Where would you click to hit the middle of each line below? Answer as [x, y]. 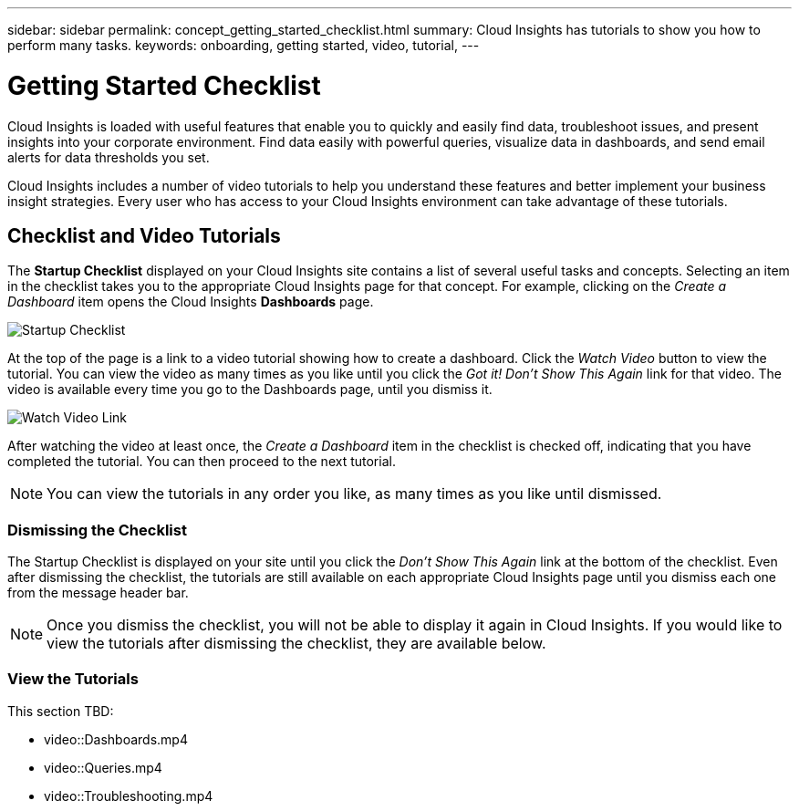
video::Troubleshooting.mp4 [129, 795]
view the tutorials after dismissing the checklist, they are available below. [296, 644]
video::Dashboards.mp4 [116, 739]
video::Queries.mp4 [103, 767]
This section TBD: [61, 711]
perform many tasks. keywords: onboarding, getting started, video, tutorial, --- [244, 45]
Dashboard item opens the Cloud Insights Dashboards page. [191, 302]
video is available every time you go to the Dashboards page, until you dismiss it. [250, 390]
